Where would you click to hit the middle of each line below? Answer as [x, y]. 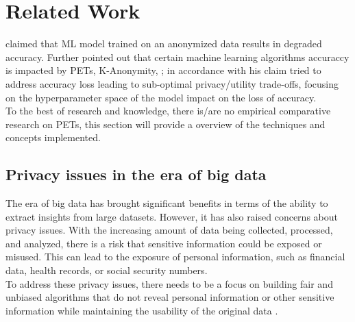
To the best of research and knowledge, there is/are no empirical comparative [168, 111]
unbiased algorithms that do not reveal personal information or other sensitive [170, 297]
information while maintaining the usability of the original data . [142, 310]
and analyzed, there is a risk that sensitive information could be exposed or [164, 243]
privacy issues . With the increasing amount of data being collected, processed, [169, 230]
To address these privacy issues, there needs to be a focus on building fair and [169, 283]
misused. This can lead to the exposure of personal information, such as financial [175, 257]
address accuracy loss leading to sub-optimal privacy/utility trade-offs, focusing [172, 83]
